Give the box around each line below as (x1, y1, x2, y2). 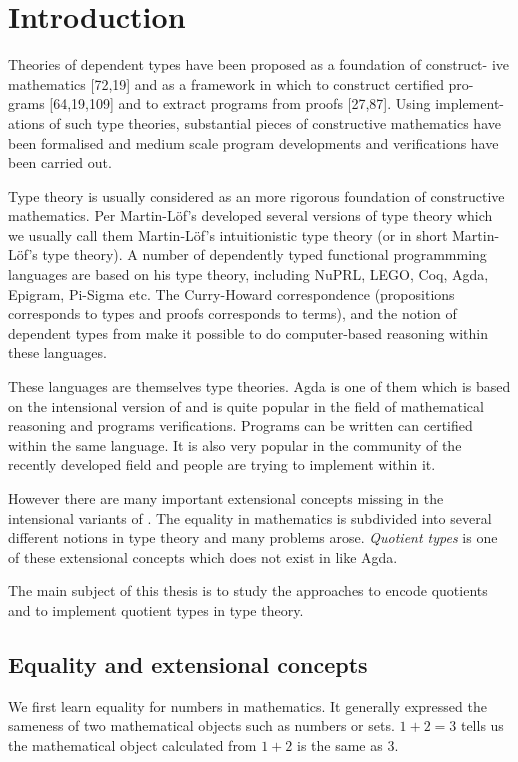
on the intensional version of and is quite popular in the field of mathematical (8, 395, 484, 416)
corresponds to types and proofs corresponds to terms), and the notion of (8, 303, 457, 324)
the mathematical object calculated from (8, 734, 257, 755)
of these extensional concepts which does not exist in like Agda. (8, 546, 398, 567)
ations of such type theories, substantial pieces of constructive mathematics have (8, 112, 501, 133)
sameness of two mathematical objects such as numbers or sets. (8, 715, 395, 736)
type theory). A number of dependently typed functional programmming (42, 244, 487, 265)
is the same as (296, 734, 383, 755)
